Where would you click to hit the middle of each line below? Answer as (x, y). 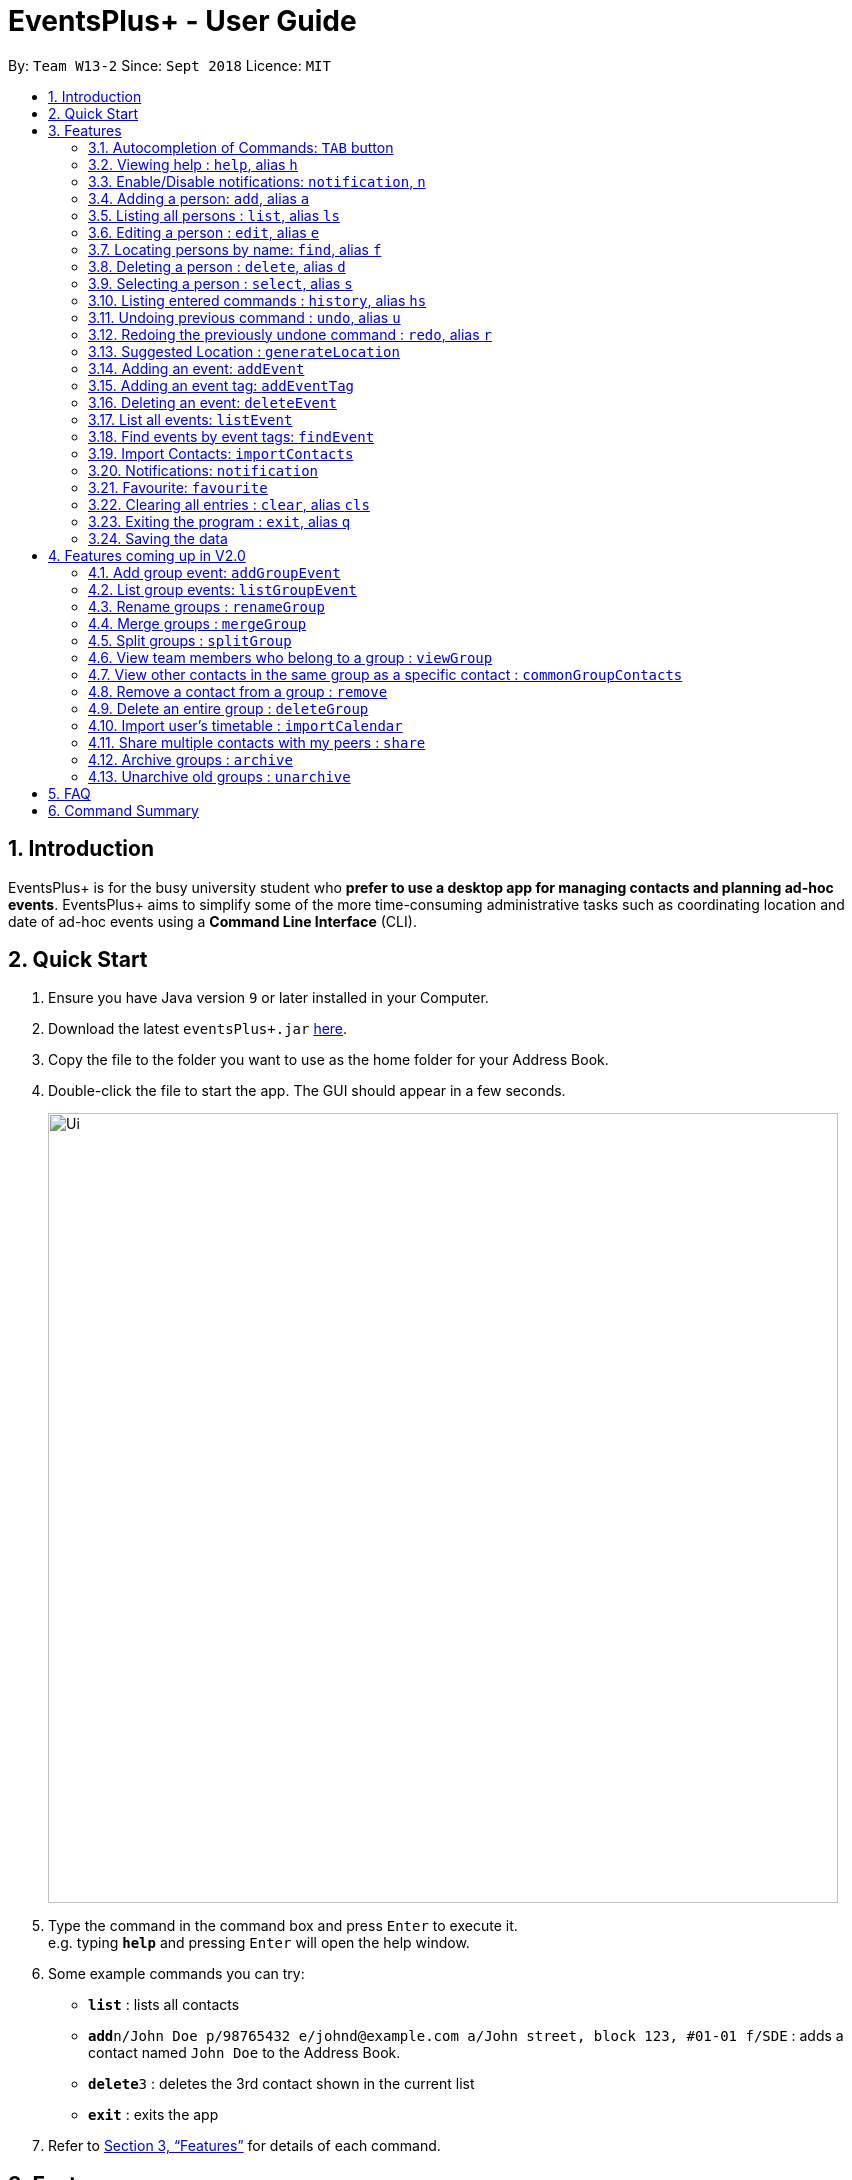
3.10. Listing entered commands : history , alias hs (257, 300)
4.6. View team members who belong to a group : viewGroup (290, 657)
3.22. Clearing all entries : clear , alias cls (229, 504)
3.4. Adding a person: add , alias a (199, 198)
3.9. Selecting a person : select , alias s (220, 283)
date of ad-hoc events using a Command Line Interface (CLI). (212, 921)
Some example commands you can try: (176, 1974)
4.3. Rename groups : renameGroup (206, 606)
